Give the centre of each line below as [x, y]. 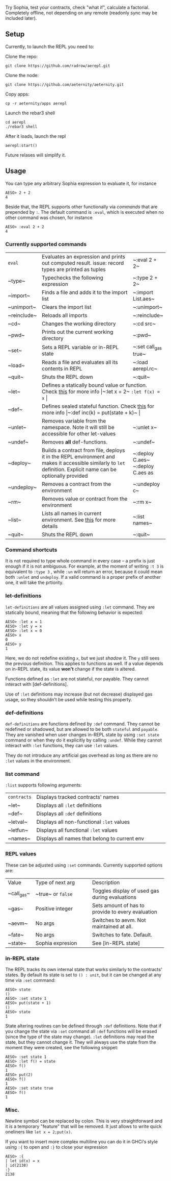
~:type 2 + [145, 278]
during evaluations [114, 897]
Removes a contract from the [76, 484]
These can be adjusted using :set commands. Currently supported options [84, 865]
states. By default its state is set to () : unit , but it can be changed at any [83, 975]
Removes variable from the [74, 421]
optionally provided [65, 476]
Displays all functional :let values [77, 830]
